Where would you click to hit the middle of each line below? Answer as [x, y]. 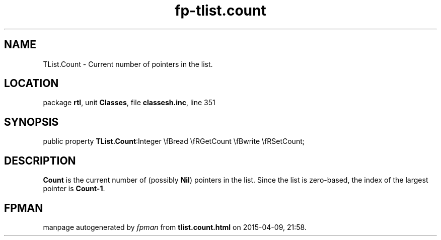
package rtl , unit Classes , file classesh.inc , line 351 [129, 103]
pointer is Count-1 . [74, 189]
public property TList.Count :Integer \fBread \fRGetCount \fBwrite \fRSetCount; [174, 141]
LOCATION [31, 84]
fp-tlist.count [220, 11]
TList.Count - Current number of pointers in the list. [128, 64]
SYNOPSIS [31, 122]
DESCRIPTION [40, 161]
